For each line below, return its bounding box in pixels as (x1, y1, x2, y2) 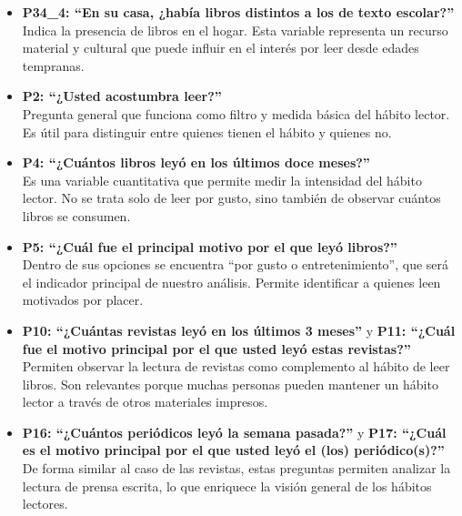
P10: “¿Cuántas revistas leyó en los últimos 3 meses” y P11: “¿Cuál (22, 320, 456, 339)
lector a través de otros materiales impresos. (22, 392, 268, 411)
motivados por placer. (22, 290, 144, 309)
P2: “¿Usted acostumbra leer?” (22, 86, 222, 106)
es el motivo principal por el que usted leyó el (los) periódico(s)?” (22, 440, 445, 460)
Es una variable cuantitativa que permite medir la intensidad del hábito (22, 170, 422, 189)
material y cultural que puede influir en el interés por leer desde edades (22, 38, 419, 57)
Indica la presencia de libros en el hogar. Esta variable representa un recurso (22, 20, 448, 39)
